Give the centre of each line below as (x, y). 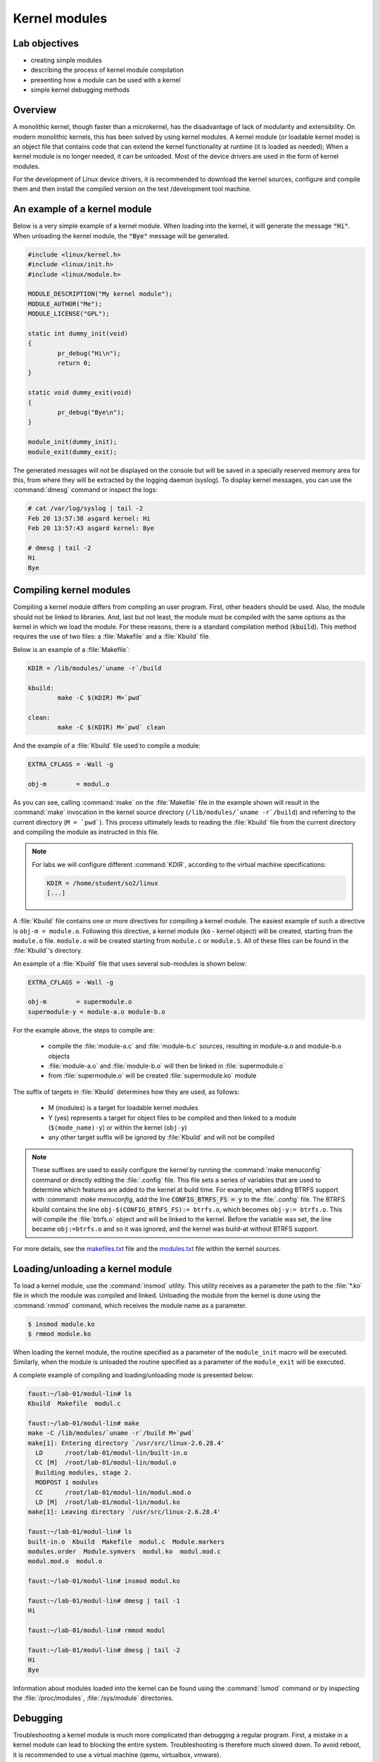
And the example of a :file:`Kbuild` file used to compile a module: (107, 746)
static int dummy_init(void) (78, 333)
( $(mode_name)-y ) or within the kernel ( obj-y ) (118, 1127)
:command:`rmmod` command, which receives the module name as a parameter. (130, 1305)
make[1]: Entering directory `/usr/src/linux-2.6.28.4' (126, 1443)
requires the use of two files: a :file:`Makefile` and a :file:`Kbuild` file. (112, 636)
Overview (35, 110)
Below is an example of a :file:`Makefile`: (71, 649)
